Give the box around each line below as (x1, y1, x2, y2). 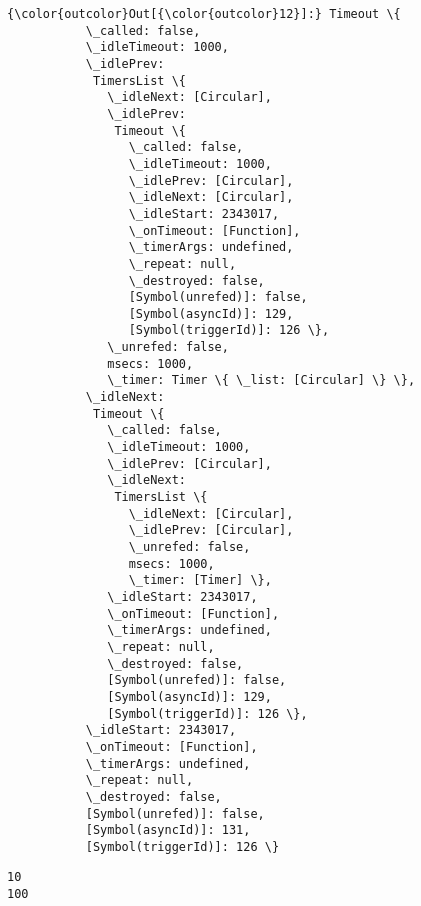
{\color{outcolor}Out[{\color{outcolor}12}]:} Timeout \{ (7, 7, 401, 21)
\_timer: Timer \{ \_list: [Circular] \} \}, (107, 373, 416, 388)
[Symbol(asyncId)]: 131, (85, 823, 251, 838)
